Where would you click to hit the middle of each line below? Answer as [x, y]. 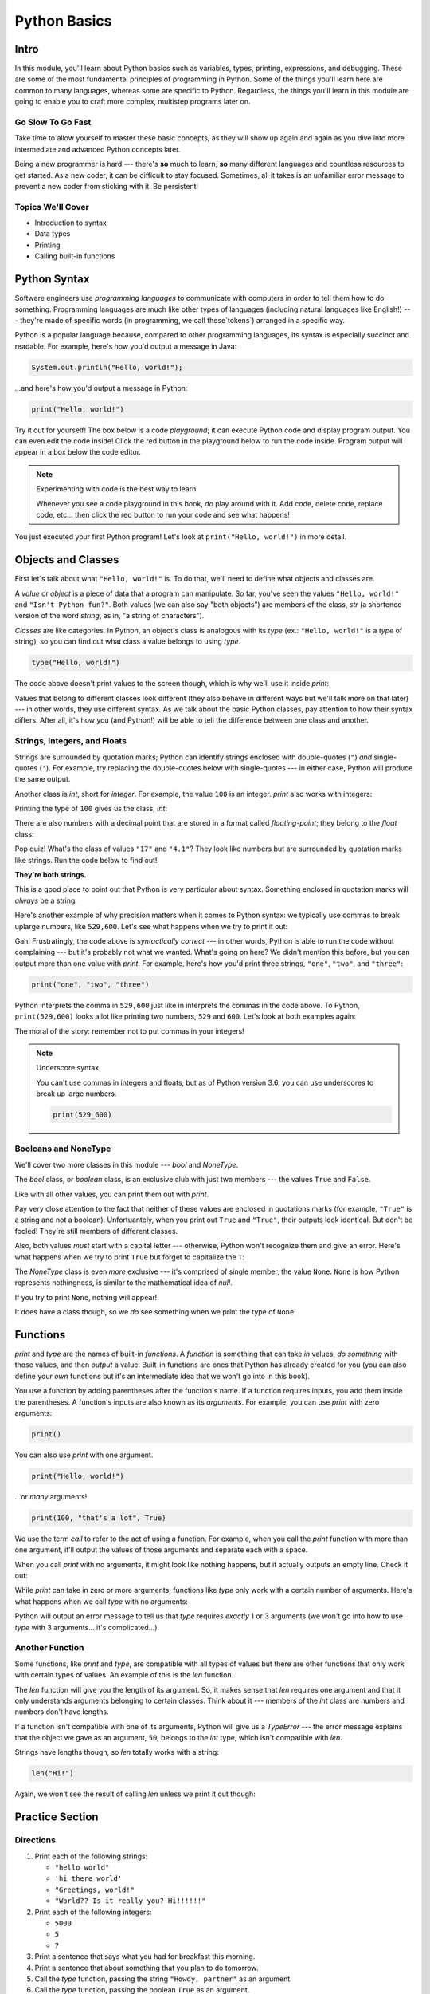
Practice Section [57, 1817]
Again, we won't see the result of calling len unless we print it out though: [135, 1794]
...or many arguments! [51, 1496]
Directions [35, 1840]
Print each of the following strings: [91, 1856]
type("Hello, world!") [76, 663]
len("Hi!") [53, 1773]
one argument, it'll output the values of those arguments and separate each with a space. [161, 1550]
